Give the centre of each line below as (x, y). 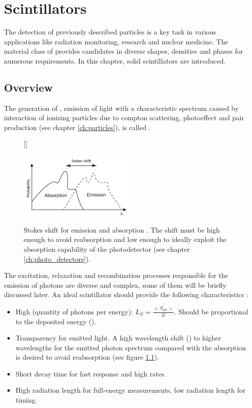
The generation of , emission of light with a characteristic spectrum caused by (121, 108)
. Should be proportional (211, 311)
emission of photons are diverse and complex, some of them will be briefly (115, 285)
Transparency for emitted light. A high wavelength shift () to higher (118, 338)
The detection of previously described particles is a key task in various (110, 32)
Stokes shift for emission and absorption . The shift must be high (122, 229)
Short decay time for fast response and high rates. (91, 373)
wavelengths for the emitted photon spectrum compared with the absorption (131, 347)
